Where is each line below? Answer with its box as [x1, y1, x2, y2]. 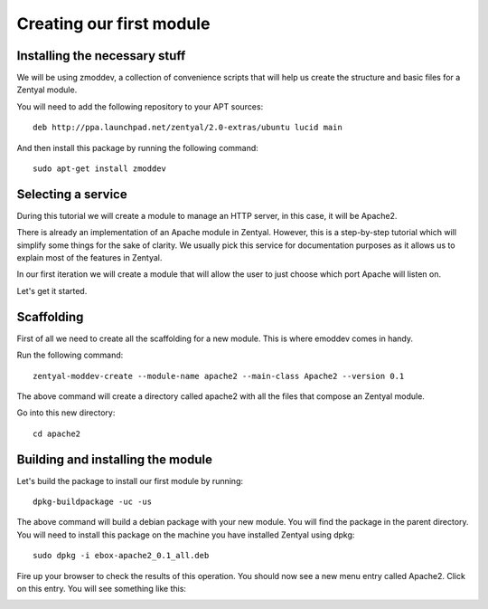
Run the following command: [16, 349, 124, 361]
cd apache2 [33, 428, 81, 439]
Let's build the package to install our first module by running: [16, 475, 244, 486]
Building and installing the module [16, 452, 212, 467]
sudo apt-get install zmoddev [33, 164, 167, 174]
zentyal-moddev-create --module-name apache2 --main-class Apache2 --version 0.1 [33, 371, 405, 381]
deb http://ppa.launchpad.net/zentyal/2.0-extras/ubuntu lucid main [33, 122, 343, 133]
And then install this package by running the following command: [16, 142, 259, 153]
